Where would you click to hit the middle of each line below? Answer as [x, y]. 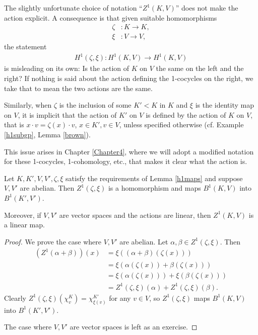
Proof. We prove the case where [53, 241]
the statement [25, 47]
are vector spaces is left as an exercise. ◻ [134, 327]
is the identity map [224, 105]
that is [14, 124]
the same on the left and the [200, 68]
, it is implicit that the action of [67, 114]
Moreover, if [23, 215]
